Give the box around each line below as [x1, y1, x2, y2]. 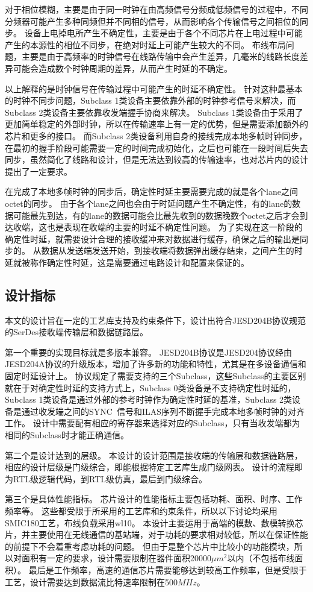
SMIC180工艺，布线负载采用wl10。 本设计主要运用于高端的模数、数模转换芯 [5, 516, 303, 529]
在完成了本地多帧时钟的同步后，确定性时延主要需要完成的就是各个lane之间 [5, 185, 298, 198]
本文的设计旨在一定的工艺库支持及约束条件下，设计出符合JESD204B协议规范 [5, 313, 306, 326]
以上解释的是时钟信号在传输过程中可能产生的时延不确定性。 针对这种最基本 [5, 82, 303, 95]
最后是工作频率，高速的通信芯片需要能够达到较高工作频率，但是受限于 [28, 563, 307, 576]
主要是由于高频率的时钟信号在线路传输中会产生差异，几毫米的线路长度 [21, 50, 300, 63]
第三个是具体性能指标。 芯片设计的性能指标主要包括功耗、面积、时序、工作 [5, 493, 303, 505]
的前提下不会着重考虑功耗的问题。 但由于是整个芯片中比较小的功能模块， [5, 540, 294, 552]
